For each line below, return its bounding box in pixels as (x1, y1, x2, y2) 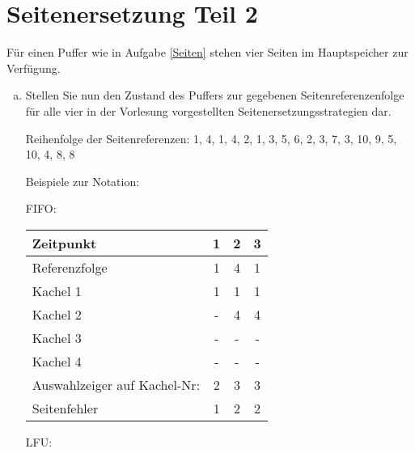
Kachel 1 (32, 281, 82, 300)
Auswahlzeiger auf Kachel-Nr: (32, 375, 201, 394)
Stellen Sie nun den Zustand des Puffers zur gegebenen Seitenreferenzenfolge (25, 87, 404, 104)
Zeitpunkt (32, 233, 97, 252)
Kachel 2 (32, 304, 82, 324)
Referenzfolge (32, 257, 108, 277)
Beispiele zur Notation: (25, 172, 140, 189)
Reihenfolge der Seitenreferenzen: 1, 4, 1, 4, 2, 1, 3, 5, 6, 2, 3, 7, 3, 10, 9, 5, (25, 129, 397, 146)
